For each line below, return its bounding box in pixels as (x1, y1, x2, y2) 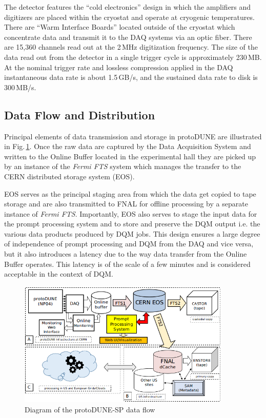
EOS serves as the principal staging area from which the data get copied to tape (4, 188, 256, 199)
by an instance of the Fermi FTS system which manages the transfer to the (4, 161, 241, 172)
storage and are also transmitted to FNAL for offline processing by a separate (4, 198, 248, 209)
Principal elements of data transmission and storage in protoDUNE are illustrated (4, 131, 262, 141)
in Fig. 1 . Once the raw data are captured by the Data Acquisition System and (4, 141, 251, 152)
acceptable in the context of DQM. (4, 268, 113, 279)
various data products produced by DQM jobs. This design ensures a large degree (4, 228, 260, 239)
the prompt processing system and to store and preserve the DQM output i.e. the (4, 218, 260, 229)
